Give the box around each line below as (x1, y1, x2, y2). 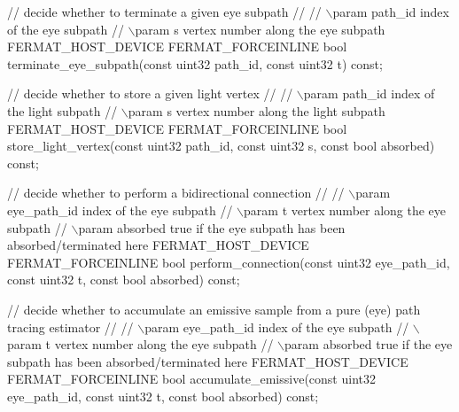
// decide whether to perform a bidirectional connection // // (7, 183, 345, 202)
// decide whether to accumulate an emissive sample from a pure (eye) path (7, 299, 421, 318)
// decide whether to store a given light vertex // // (7, 84, 293, 103)
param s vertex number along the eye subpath (135, 19, 385, 38)
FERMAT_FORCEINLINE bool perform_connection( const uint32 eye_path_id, (7, 253, 450, 271)
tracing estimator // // (7, 317, 134, 336)
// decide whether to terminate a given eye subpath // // (7, 3, 322, 20)
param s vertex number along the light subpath (128, 101, 385, 120)
